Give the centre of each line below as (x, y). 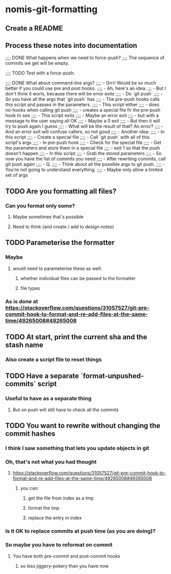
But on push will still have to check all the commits (66, 410)
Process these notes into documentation (71, 45)
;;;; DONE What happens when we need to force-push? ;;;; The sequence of (85, 58)
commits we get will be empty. (38, 63)
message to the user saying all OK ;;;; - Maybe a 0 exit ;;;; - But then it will (83, 121)
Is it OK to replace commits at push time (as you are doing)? (80, 531)
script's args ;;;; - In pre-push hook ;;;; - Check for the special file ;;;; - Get (83, 143)
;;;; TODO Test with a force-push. (40, 73)
